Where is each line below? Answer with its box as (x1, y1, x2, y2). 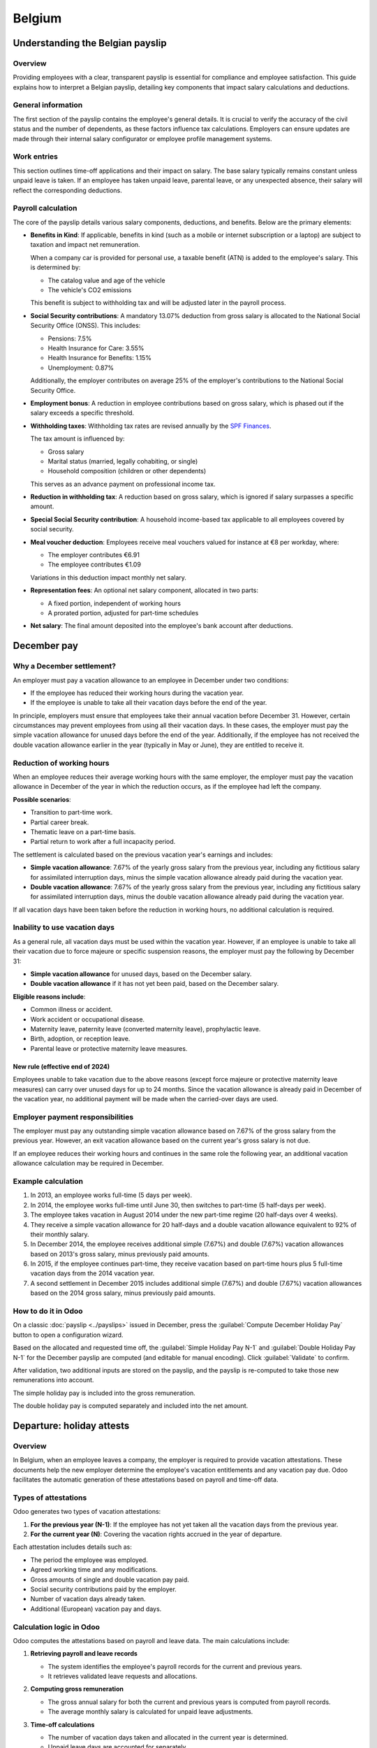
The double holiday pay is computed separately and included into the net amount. (13, 1402, 249, 1410)
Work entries (13, 152, 59, 162)
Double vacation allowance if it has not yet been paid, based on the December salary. (30, 980, 279, 988)
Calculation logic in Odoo (13, 1622, 101, 1632)
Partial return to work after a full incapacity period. (30, 838, 176, 846)
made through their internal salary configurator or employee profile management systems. (13, 134, 272, 143)
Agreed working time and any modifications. (30, 1566, 158, 1574)
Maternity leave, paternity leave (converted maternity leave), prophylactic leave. (30, 1024, 261, 1033)
